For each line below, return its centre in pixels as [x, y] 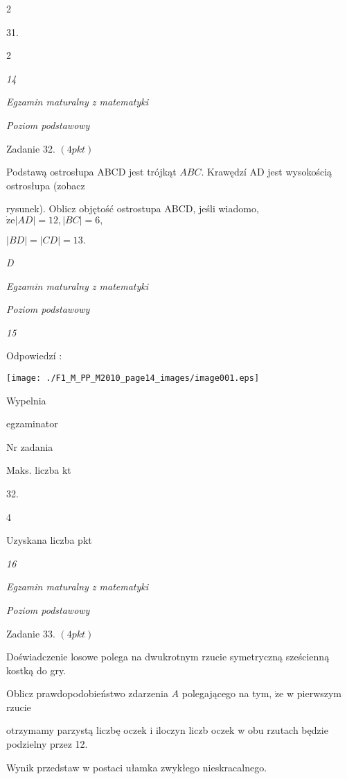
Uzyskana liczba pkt [49, 540]
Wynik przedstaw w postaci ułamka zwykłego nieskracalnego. [137, 767]
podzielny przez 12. [47, 744]
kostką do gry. [36, 670]
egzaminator [32, 423]
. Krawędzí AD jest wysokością [267, 172]
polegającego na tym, [227, 693]
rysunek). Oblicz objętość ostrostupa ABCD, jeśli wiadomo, [133, 208]
